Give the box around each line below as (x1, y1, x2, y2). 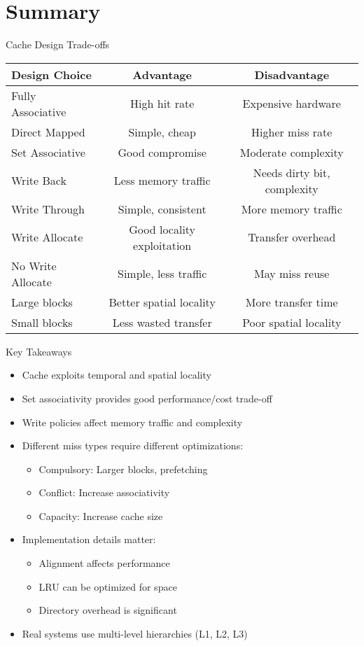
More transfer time (245, 293, 338, 310)
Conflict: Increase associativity (38, 485, 170, 500)
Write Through (11, 200, 85, 217)
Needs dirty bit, (253, 164, 330, 181)
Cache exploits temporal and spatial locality (22, 367, 211, 382)
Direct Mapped (11, 123, 85, 140)
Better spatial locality (108, 293, 216, 310)
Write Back (11, 172, 66, 189)
